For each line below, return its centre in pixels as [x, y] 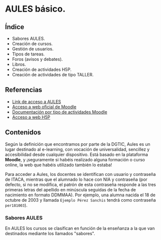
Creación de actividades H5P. [42, 69]
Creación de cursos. [32, 44]
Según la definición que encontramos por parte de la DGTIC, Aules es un [78, 144]
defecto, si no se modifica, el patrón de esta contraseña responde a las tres [80, 184]
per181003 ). [16, 205]
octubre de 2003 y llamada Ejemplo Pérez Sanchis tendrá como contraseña [80, 200]
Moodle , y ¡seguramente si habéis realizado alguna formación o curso [75, 159]
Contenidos [23, 132]
